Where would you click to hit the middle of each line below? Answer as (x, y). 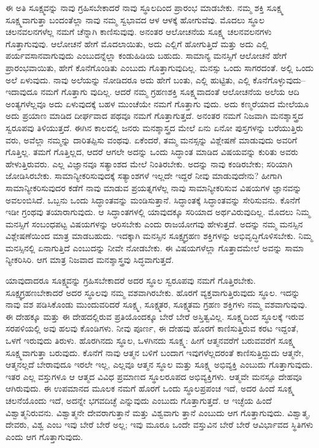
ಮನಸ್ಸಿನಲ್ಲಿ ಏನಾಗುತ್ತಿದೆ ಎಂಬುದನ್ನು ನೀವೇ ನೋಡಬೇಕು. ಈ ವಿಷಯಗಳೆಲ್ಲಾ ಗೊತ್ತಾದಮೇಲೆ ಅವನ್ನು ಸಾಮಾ (155, 247)
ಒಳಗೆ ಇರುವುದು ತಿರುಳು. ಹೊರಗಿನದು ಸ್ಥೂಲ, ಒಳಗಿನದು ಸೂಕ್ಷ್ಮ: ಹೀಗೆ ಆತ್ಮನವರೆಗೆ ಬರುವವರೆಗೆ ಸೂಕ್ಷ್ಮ (150, 340)
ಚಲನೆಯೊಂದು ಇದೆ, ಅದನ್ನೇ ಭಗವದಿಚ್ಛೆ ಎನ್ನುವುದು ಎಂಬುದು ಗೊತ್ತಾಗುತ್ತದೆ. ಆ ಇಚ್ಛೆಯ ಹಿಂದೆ (139, 400)
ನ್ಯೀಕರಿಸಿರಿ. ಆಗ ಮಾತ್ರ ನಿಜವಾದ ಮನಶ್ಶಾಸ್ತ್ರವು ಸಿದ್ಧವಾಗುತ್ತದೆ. (90, 260)
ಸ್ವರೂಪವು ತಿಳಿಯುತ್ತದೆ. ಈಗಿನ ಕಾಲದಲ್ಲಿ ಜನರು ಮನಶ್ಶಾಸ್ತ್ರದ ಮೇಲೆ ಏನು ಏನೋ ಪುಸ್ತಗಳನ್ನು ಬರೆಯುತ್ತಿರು (155, 127)
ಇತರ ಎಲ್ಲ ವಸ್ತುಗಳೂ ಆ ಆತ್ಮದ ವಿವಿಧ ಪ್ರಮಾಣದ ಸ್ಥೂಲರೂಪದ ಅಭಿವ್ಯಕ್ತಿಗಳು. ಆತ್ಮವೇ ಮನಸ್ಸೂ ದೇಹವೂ (154, 376)
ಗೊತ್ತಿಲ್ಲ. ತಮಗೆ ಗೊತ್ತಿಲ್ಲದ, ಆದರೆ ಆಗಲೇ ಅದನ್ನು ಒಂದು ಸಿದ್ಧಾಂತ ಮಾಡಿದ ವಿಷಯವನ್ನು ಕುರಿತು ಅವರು (152, 152)
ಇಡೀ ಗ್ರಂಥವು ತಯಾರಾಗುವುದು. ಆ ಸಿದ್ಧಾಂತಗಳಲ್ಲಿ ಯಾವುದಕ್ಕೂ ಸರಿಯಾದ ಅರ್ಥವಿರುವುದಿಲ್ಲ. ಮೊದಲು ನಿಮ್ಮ (158, 212)
